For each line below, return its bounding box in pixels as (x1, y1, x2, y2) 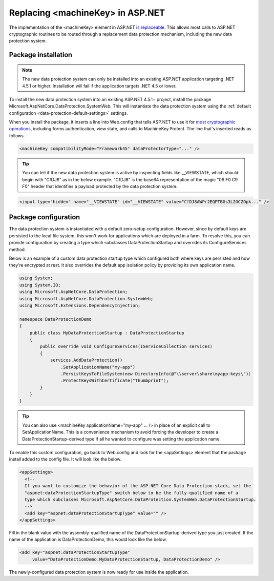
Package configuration (9, 213, 80, 222)
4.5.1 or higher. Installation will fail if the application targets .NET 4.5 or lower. (22, 83, 177, 89)
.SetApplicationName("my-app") (60, 364, 135, 370)
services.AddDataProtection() (50, 357, 123, 363)
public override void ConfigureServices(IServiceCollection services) (40, 344, 212, 349)
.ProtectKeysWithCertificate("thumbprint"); (60, 378, 169, 383)
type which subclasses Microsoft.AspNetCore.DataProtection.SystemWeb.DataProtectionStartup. (24, 497, 256, 502)
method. (9, 247, 26, 252)
